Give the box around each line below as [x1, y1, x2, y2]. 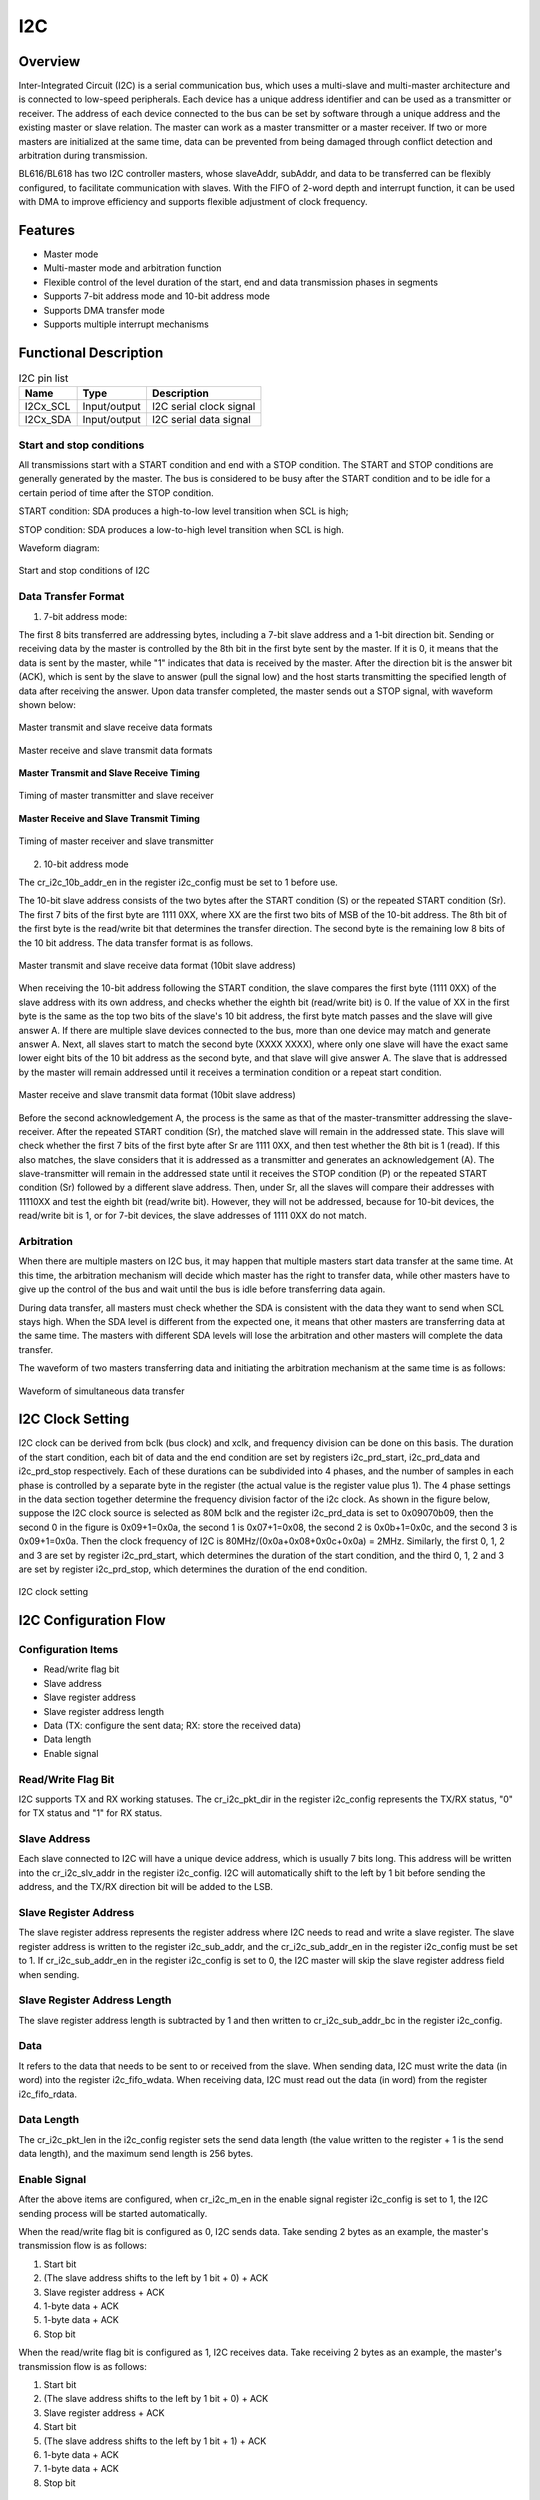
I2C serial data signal [151, 413, 251, 427]
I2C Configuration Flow [18, 1612, 166, 1629]
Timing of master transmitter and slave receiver [18, 790, 214, 802]
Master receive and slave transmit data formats [18, 744, 213, 756]
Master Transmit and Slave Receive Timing [18, 767, 200, 779]
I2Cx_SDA [24, 413, 72, 427]
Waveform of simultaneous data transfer [18, 1385, 185, 1397]
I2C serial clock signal [151, 400, 256, 414]
